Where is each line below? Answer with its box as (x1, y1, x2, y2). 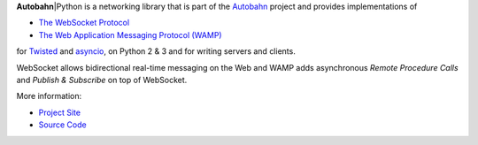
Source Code (38, 119, 88, 130)
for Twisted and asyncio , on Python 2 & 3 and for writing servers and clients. (16, 46, 296, 57)
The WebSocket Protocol (38, 18, 130, 28)
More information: (16, 91, 82, 102)
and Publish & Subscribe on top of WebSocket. (16, 74, 188, 85)
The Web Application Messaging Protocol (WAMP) (38, 29, 222, 40)
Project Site (38, 107, 81, 118)
